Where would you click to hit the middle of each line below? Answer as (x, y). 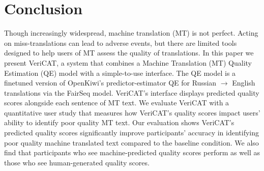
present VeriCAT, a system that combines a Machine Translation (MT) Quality (128, 62)
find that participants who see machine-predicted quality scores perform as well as (132, 152)
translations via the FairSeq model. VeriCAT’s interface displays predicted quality (132, 92)
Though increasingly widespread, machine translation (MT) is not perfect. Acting (131, 33)
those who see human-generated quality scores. (77, 162)
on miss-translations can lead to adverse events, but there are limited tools (121, 42)
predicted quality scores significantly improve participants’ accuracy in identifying (132, 133)
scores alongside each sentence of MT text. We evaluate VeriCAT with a (117, 103)
